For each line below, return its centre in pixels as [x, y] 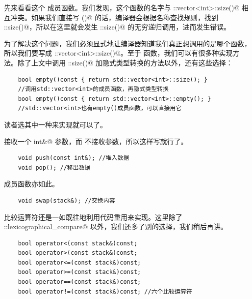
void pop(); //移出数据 [54, 167]
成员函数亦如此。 [31, 184]
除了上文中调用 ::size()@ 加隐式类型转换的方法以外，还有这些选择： [125, 62]
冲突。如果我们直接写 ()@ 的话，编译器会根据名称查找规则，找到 [114, 17]
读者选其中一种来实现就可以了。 [55, 124]
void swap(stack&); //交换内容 [66, 200]
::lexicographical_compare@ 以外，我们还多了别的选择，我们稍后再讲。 [116, 226]
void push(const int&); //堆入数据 [74, 158]
